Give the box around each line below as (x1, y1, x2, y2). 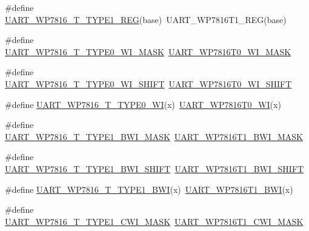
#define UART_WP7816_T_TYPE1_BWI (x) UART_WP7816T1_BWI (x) (5, 182, 293, 195)
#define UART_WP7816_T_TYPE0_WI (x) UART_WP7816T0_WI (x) (5, 98, 281, 110)
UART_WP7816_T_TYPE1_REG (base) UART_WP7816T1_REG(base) (5, 13, 287, 25)
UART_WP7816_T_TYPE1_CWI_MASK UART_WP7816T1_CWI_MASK (5, 215, 304, 227)
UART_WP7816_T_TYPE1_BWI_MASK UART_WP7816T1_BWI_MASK (5, 130, 303, 142)
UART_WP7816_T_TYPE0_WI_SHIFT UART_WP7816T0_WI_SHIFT (5, 77, 292, 90)
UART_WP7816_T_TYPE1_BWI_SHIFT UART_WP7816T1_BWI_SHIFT (5, 162, 304, 175)
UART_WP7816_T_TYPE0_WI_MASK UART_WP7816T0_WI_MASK (5, 45, 291, 58)
